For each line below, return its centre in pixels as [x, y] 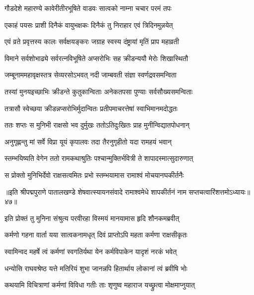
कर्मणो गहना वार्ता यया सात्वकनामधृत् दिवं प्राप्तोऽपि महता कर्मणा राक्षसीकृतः [96, 235]
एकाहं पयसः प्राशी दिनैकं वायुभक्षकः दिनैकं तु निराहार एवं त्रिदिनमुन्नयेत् [89, 25]
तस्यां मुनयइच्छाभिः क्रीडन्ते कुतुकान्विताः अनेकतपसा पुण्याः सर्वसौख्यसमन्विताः [99, 91]
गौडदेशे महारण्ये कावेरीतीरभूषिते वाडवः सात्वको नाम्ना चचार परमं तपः [88, 8]
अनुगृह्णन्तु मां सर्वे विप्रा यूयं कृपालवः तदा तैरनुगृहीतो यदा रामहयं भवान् [88, 141]
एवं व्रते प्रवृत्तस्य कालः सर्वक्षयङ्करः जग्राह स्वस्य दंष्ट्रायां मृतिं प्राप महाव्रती [92, 41]
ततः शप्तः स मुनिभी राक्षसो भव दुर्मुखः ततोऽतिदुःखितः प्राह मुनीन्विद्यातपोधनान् [97, 125]
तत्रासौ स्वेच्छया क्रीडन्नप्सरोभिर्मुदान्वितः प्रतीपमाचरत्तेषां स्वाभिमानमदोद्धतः [91, 108]
